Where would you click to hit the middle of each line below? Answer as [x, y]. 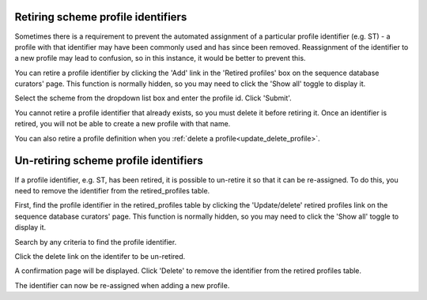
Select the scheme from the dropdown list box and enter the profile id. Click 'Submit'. [153, 98]
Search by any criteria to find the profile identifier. [96, 242]
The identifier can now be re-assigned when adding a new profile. [122, 285]
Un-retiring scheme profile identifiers [109, 161]
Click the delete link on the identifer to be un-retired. [100, 256]
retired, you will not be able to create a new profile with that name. [123, 124]
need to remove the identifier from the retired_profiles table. [112, 190]
